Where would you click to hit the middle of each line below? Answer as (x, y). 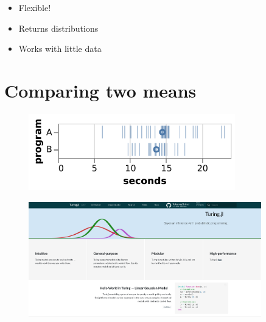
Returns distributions (58, 28)
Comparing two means (100, 90)
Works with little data (60, 48)
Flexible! (35, 7)
